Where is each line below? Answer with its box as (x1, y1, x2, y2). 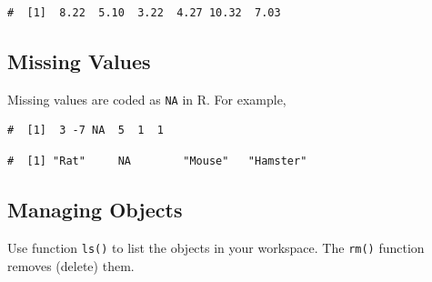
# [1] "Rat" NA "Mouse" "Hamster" (7, 155, 307, 168)
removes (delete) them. (7, 256, 135, 275)
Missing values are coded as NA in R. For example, (7, 89, 286, 108)
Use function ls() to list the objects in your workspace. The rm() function (7, 237, 425, 257)
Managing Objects (7, 196, 183, 224)
